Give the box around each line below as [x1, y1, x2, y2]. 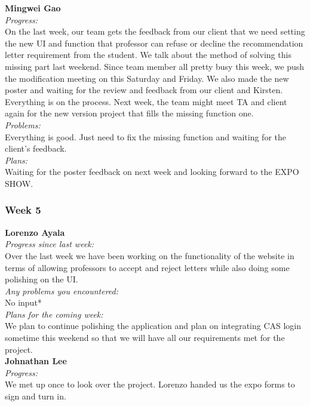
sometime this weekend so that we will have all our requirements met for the [5, 331, 285, 344]
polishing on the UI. [5, 273, 78, 285]
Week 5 [5, 202, 41, 217]
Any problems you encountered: [5, 284, 119, 297]
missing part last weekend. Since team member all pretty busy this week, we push [5, 60, 305, 72]
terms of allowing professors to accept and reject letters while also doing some [5, 261, 290, 273]
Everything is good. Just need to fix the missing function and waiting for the [5, 130, 286, 143]
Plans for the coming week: [5, 307, 103, 320]
